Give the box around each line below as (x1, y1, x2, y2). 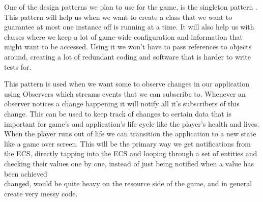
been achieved (4, 168, 47, 179)
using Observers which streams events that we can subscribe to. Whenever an (4, 88, 246, 99)
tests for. (4, 61, 32, 72)
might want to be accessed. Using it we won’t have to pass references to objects (4, 41, 252, 52)
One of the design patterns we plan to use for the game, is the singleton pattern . (4, 2, 257, 12)
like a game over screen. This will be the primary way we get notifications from (4, 138, 251, 149)
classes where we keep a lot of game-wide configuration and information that (4, 31, 243, 42)
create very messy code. (4, 188, 78, 198)
